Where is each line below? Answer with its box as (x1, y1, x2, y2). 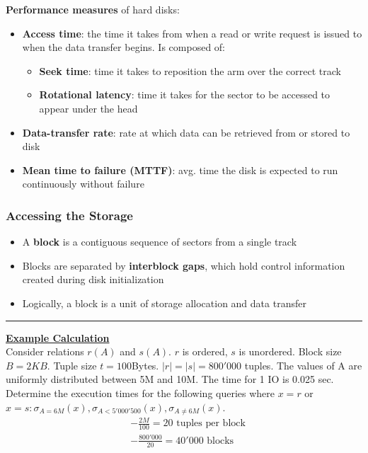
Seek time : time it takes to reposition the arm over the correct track (39, 63, 342, 78)
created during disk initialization (22, 272, 164, 287)
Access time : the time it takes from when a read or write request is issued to (22, 25, 362, 40)
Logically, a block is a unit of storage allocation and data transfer (22, 295, 306, 310)
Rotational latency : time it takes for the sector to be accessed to (39, 87, 330, 102)
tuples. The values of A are (244, 357, 362, 372)
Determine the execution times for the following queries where (6, 385, 275, 400)
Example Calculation (6, 330, 110, 345)
